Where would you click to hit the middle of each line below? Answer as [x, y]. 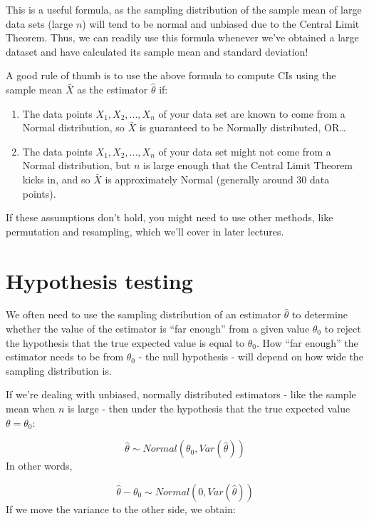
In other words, [39, 466]
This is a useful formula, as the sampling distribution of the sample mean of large [184, 9]
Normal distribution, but [77, 165]
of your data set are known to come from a [252, 113]
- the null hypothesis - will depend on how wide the [251, 356]
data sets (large [40, 23]
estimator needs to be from [65, 356]
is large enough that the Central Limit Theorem [248, 165]
